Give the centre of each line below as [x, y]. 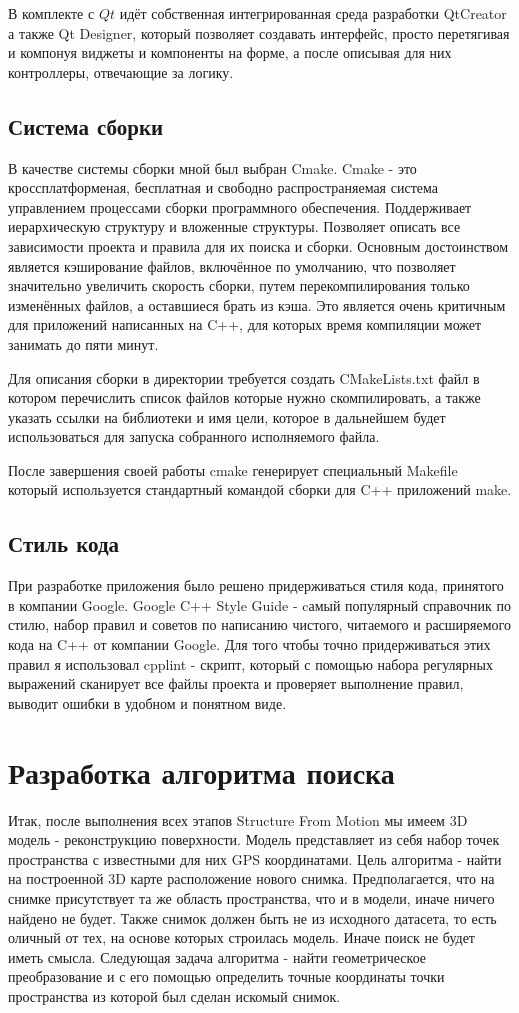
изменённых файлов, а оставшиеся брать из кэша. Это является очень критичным [257, 304]
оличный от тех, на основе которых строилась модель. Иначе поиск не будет [241, 937]
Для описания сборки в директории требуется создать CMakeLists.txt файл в [244, 377]
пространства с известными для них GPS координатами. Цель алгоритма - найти [255, 858]
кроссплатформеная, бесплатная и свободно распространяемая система [223, 187]
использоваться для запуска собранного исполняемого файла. [194, 436]
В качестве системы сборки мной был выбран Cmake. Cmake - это [212, 167]
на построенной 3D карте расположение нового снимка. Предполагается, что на [251, 878]
